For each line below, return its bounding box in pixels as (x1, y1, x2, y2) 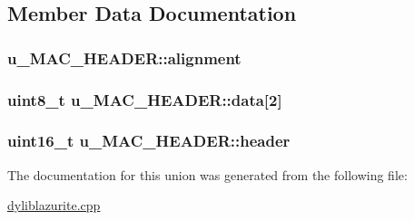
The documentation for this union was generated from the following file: (7, 165, 408, 184)
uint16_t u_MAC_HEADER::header (7, 129, 291, 152)
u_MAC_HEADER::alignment (7, 46, 241, 69)
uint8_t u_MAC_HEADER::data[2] (7, 88, 282, 110)
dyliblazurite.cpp (7, 196, 101, 215)
